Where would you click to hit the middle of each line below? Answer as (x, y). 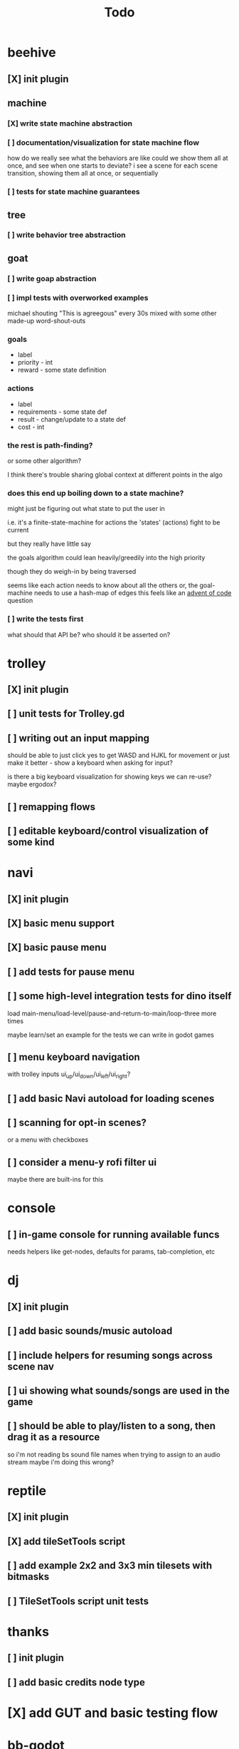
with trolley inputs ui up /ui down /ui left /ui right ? (69, 1075)
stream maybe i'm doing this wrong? (61, 1462)
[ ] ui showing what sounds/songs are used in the (118, 1391)
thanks (28, 1632)
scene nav (31, 1366)
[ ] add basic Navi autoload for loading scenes (111, 1099)
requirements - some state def (62, 412)
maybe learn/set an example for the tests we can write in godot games (111, 1035)
